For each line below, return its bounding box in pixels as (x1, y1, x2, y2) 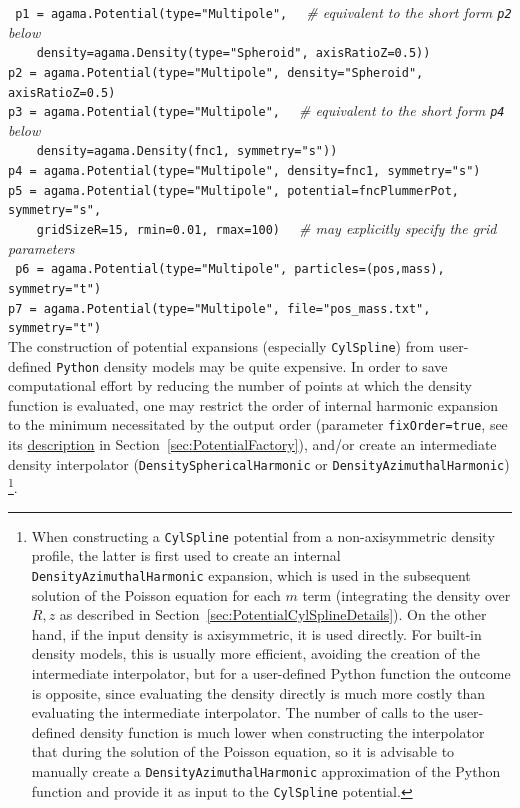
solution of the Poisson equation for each (31, 584, 281, 605)
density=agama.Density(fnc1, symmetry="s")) (36, 144, 338, 159)
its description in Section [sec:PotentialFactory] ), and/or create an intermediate (8, 434, 497, 455)
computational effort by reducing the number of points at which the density (8, 375, 472, 396)
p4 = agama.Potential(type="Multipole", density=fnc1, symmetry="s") (8, 164, 481, 179)
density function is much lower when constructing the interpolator (80, 721, 485, 742)
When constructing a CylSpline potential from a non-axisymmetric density (31, 525, 495, 546)
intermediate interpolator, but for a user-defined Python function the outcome (31, 662, 511, 683)
